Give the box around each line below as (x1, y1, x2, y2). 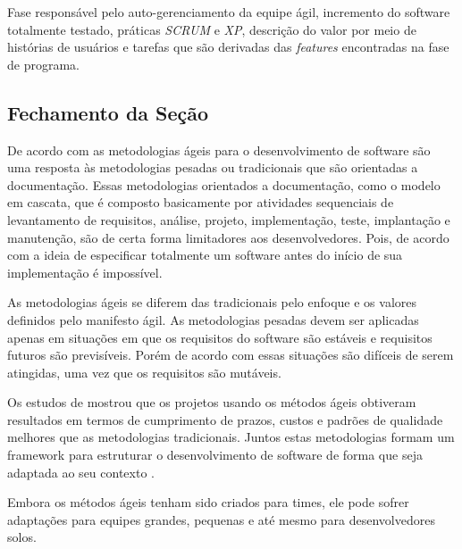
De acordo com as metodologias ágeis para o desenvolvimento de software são (7, 140, 431, 159)
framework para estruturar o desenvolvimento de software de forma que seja (7, 445, 423, 464)
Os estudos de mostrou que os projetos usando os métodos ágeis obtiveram (7, 393, 416, 412)
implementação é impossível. (7, 262, 163, 281)
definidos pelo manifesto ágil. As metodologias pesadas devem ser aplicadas (7, 310, 419, 329)
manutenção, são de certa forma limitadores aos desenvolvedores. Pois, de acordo (7, 228, 449, 246)
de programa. (7, 54, 80, 73)
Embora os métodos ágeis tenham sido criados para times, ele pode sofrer (7, 493, 409, 512)
